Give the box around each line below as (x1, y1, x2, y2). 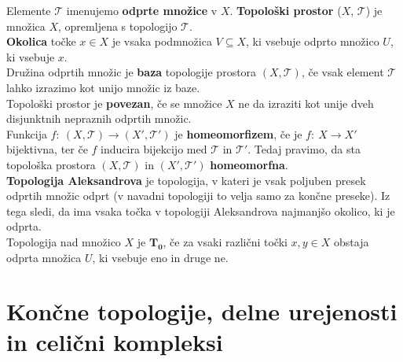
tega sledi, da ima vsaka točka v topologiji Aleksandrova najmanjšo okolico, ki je (6, 202, 395, 219)
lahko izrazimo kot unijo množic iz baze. (6, 79, 200, 95)
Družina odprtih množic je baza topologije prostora (6, 64, 257, 80)
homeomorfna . (210, 156, 288, 172)
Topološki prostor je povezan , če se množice (6, 94, 222, 111)
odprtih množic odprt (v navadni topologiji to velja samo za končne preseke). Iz (6, 187, 390, 204)
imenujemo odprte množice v (66, 2, 218, 18)
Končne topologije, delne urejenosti (6, 295, 398, 327)
